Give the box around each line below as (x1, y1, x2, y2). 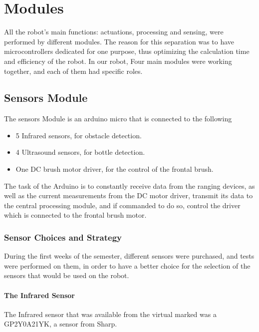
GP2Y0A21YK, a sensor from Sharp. (4, 319, 117, 329)
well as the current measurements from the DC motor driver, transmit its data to (4, 190, 253, 201)
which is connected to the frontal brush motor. (4, 210, 147, 220)
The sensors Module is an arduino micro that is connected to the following (4, 113, 232, 124)
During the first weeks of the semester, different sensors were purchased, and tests (4, 251, 255, 261)
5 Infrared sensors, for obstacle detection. (15, 130, 142, 140)
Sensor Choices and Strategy (4, 231, 122, 243)
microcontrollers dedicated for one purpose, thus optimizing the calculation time (4, 46, 250, 56)
